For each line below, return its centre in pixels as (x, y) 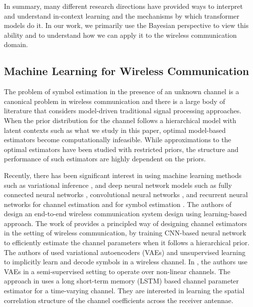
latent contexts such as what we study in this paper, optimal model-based (115, 130)
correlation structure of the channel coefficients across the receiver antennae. (119, 300)
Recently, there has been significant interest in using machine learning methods (123, 175)
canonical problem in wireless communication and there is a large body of (115, 101)
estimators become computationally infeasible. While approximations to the (118, 140)
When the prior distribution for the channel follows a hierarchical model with (120, 120)
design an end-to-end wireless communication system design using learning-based (126, 214)
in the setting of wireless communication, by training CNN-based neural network (125, 233)
